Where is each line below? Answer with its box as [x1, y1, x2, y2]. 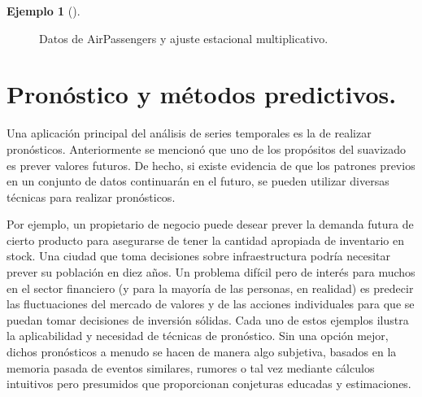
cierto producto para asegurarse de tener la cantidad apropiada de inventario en [7, 231, 404, 248]
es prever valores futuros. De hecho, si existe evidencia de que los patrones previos [7, 156, 415, 173]
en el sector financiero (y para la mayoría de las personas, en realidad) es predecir [7, 279, 414, 296]
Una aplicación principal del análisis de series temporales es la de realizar [7, 124, 372, 142]
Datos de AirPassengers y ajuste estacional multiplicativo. [39, 29, 328, 46]
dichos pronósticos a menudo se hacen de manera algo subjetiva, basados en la [7, 343, 397, 360]
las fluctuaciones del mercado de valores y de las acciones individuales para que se [7, 295, 415, 312]
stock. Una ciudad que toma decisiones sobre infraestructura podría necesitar [7, 247, 391, 264]
